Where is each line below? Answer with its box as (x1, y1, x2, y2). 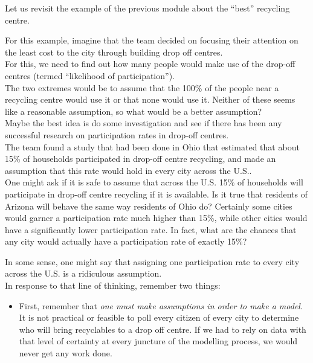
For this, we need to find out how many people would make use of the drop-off (5, 57, 295, 70)
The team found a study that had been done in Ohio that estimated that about (5, 140, 300, 153)
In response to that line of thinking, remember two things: (5, 279, 221, 292)
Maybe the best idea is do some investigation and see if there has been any (5, 117, 282, 129)
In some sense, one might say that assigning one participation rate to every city (5, 255, 300, 268)
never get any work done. (19, 347, 112, 359)
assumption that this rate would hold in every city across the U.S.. (5, 164, 252, 176)
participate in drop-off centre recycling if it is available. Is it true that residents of (5, 187, 308, 200)
